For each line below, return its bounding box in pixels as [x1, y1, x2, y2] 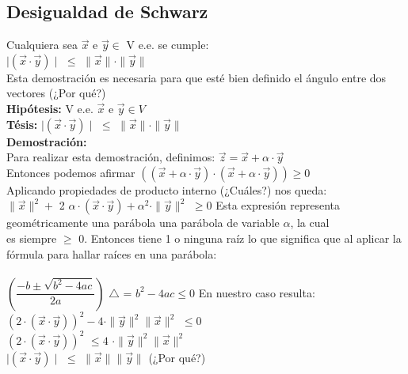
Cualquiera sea [6, 36, 78, 53]
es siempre [6, 229, 57, 246]
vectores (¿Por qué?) [6, 85, 106, 101]
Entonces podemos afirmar [6, 164, 135, 180]
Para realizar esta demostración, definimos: [6, 149, 215, 165]
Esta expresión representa [215, 197, 341, 213]
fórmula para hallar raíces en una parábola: [6, 245, 217, 262]
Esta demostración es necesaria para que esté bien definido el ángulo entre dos [6, 69, 387, 85]
